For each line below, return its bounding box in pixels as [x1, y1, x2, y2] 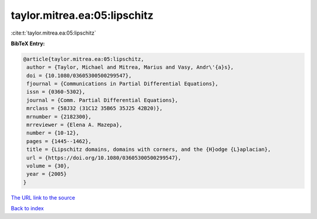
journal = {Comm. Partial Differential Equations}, [26, 97, 178, 103]
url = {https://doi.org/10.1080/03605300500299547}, [26, 154, 181, 161]
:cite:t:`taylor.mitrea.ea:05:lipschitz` [11, 29, 96, 36]
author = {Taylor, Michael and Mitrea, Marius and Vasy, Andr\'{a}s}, [26, 64, 234, 70]
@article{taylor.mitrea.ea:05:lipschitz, [23, 56, 144, 62]
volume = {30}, [26, 163, 70, 169]
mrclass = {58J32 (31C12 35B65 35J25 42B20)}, [26, 105, 163, 112]
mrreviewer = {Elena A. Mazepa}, [26, 122, 123, 129]
